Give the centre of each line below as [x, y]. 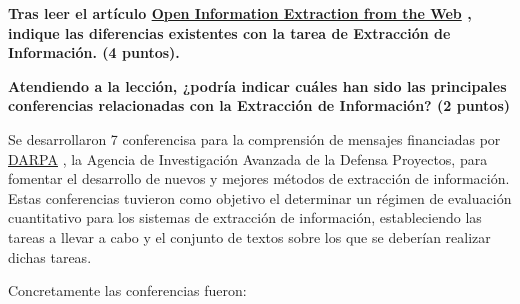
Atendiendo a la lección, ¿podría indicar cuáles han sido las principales [257, 85]
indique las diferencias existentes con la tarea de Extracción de [229, 32]
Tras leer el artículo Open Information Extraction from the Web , [240, 13]
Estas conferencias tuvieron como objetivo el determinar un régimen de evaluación [260, 197]
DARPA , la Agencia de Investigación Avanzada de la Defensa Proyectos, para [248, 158]
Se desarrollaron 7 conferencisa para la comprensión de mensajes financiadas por [254, 138]
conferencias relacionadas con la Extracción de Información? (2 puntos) [259, 105]
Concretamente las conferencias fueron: [127, 290]
